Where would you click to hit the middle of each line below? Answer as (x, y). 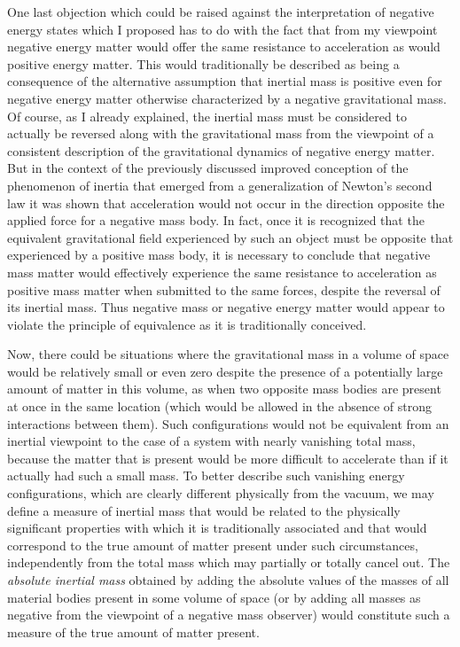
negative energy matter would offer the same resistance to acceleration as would (224, 47)
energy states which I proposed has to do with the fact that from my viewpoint (222, 29)
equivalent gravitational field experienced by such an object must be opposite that (230, 237)
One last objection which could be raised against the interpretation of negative (221, 12)
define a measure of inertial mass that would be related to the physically (204, 510)
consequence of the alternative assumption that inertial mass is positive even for (225, 81)
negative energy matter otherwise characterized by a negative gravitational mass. (227, 98)
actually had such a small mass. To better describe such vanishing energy (206, 476)
